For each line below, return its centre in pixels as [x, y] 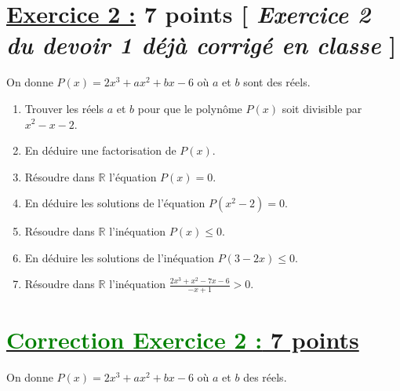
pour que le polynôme [190, 108]
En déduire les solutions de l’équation [115, 203]
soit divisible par [322, 108]
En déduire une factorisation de [100, 150]
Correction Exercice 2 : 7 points [183, 340]
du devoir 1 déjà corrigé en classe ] [202, 45]
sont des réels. [277, 82]
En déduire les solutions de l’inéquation [120, 257]
